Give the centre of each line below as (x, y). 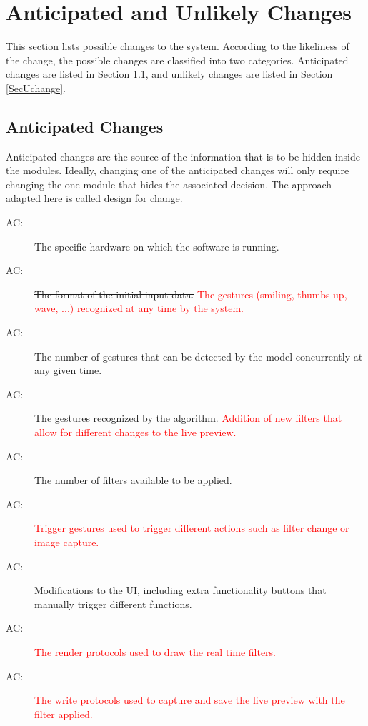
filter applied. (64, 714)
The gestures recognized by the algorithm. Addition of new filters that (188, 418)
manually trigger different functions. (113, 604)
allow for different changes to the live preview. (135, 432)
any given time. (68, 370)
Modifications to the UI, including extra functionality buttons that (180, 590)
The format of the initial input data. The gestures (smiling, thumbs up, (191, 294)
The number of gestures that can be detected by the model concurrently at (199, 356)
